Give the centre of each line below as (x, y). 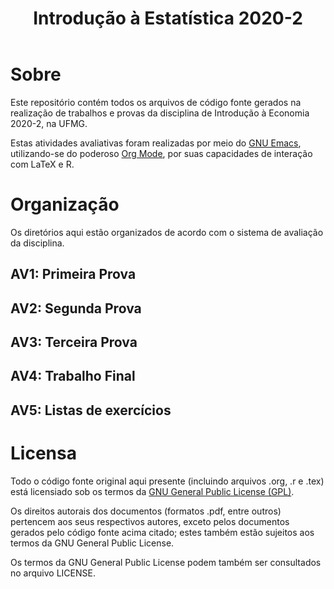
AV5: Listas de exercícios (91, 410)
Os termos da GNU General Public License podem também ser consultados (166, 562)
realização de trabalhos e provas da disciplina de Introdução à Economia (160, 113)
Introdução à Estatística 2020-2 (168, 18)
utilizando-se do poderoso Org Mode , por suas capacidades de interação (161, 153)
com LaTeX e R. (42, 164)
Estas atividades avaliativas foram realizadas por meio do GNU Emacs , (156, 143)
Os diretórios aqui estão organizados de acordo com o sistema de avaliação (167, 232)
